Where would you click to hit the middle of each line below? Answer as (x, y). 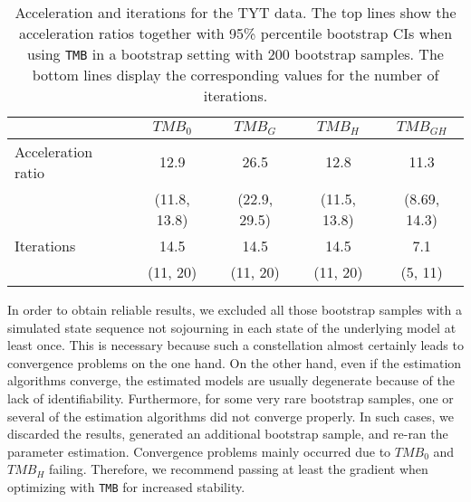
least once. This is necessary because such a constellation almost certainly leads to (235, 345)
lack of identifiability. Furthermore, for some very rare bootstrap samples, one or (231, 398)
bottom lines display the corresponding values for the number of (235, 75)
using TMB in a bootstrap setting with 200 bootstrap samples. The (235, 54)
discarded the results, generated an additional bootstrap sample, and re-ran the (228, 434)
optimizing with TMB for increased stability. (126, 486)
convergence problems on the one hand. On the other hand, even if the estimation (235, 362)
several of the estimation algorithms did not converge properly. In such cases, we (231, 416)
